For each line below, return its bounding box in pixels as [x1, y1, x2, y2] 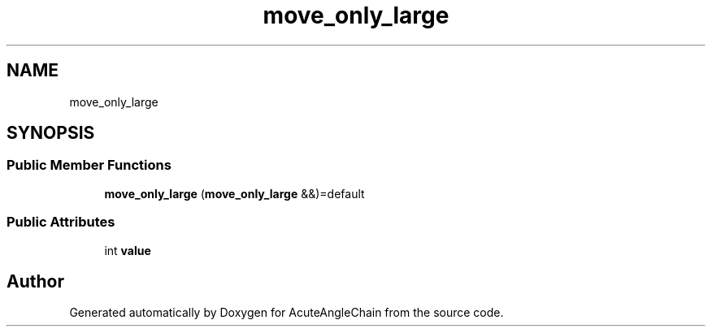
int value [104, 243, 151, 257]
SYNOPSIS [7, 123, 95, 144]
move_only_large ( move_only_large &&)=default [104, 186, 365, 201]
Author [7, 270, 64, 292]
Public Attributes [7, 214, 115, 231]
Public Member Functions [7, 157, 171, 174]
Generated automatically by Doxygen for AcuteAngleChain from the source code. [69, 305, 504, 320]
